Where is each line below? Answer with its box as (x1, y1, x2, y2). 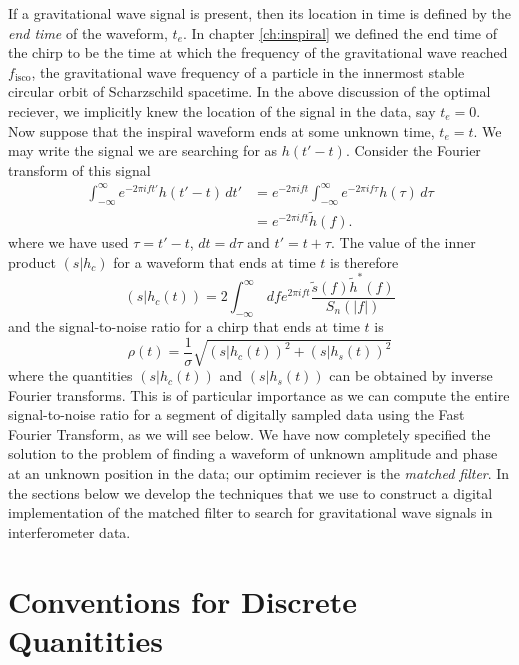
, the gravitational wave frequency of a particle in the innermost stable (31, 61, 465, 82)
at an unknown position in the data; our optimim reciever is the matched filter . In (8, 463, 510, 484)
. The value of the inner (330, 231, 476, 252)
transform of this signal (8, 159, 151, 180)
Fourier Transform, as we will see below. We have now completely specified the (8, 423, 491, 444)
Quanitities (8, 619, 163, 660)
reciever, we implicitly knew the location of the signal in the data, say (8, 100, 436, 121)
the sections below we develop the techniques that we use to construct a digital (8, 482, 493, 503)
